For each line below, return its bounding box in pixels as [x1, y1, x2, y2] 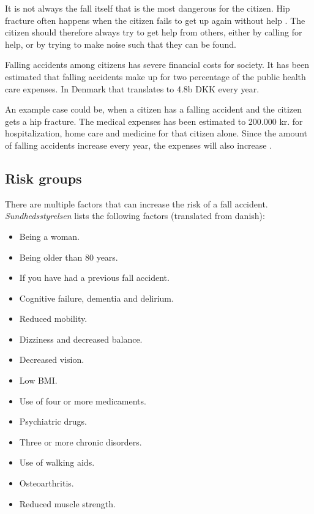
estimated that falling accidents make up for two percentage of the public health [5, 70, 306, 83]
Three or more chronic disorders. [19, 435, 142, 448]
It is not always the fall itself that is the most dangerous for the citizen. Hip [5, 2, 290, 14]
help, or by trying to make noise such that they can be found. [5, 37, 236, 50]
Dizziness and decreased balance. [19, 332, 143, 345]
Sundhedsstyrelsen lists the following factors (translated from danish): [5, 209, 265, 222]
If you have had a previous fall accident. [19, 271, 170, 284]
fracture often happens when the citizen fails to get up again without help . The [5, 13, 305, 26]
